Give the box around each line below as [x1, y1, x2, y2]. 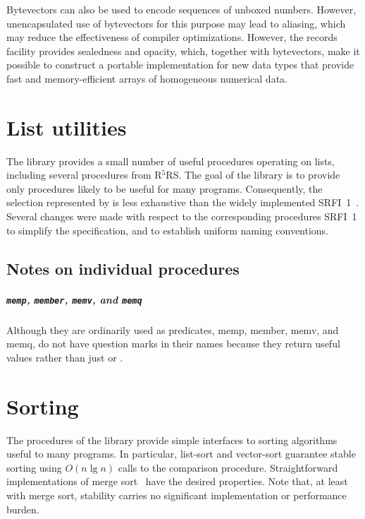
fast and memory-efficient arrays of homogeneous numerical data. [6, 71, 287, 85]
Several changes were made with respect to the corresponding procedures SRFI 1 [6, 209, 357, 224]
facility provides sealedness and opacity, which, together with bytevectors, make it [6, 43, 360, 58]
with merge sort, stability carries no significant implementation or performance [6, 487, 347, 502]
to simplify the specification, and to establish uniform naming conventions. [6, 222, 329, 237]
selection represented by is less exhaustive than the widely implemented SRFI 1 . [6, 195, 359, 210]
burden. [6, 501, 39, 516]
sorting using [6, 460, 62, 475]
